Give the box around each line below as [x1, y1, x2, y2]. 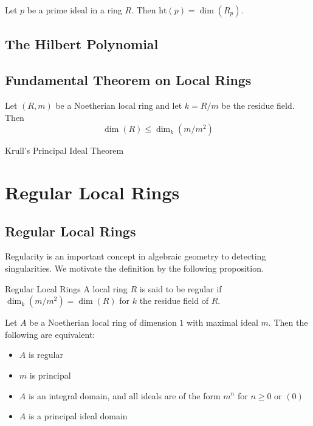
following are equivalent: [5, 328, 95, 340]
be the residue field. [221, 98, 295, 111]
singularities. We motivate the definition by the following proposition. [5, 261, 264, 274]
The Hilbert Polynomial [5, 35, 159, 53]
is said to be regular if [139, 282, 222, 295]
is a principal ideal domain [28, 410, 128, 422]
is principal [29, 368, 71, 381]
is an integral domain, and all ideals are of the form [28, 389, 221, 402]
